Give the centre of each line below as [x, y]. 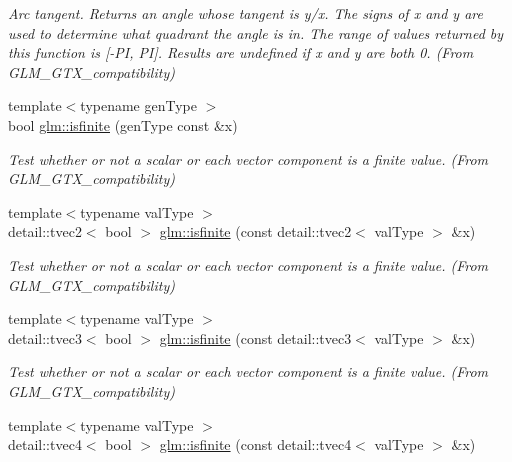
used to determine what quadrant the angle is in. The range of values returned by [256, 32]
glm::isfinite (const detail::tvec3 [255, 337]
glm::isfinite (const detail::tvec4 [255, 444]
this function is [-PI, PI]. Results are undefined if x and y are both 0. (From [241, 52]
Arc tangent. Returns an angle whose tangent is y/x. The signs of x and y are [245, 13]
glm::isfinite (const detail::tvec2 [255, 231]
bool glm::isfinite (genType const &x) [123, 124]
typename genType [138, 105]
